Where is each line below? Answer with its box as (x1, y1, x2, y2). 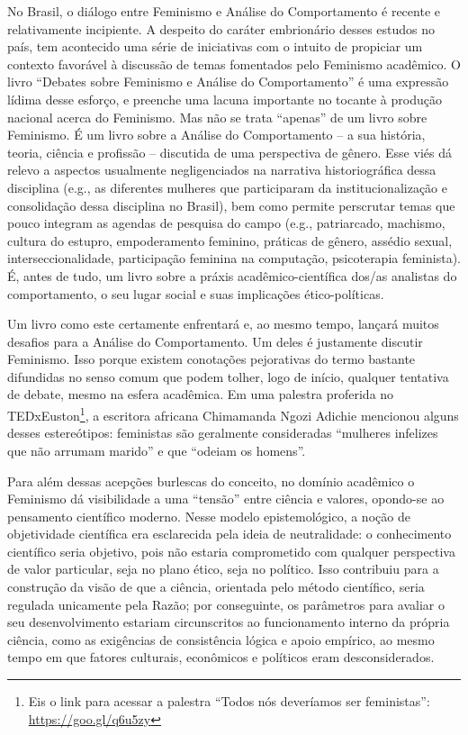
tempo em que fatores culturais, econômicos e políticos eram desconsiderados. (7, 648, 435, 667)
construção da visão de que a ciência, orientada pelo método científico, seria (7, 577, 425, 596)
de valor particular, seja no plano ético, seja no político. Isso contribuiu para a (7, 559, 439, 578)
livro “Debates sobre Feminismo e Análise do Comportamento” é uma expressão (7, 72, 449, 91)
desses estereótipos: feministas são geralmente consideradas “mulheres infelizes (7, 423, 438, 442)
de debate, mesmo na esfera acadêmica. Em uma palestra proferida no (7, 385, 394, 404)
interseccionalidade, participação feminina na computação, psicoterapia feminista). (7, 249, 461, 268)
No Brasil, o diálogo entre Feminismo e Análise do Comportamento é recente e (7, 2, 440, 20)
